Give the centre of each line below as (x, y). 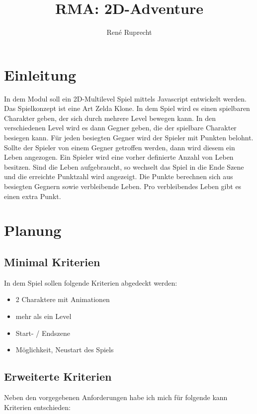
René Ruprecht (129, 32)
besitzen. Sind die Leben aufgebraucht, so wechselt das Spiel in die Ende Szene (124, 166)
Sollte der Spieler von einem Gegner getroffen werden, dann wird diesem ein (120, 147)
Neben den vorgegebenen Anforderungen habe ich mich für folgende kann (116, 397)
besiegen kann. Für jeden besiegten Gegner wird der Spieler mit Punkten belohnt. (129, 138)
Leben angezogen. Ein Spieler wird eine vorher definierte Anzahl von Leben (119, 157)
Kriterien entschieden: (37, 407)
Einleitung (40, 74)
